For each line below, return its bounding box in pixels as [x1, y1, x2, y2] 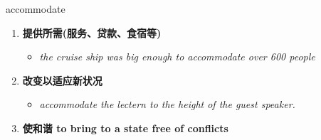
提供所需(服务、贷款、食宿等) [22, 25, 162, 40]
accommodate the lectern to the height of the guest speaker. [39, 97, 295, 112]
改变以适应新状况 [22, 72, 102, 87]
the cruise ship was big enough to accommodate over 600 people [39, 49, 315, 64]
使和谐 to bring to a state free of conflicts [22, 120, 228, 135]
